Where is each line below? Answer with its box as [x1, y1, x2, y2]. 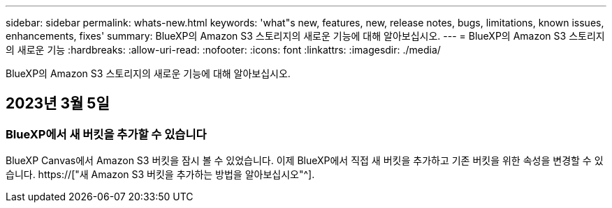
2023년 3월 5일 [6, 95, 110, 113]
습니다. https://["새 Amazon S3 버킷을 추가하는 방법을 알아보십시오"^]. [6, 168, 315, 181]
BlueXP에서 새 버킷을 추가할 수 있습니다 [6, 127, 207, 141]
